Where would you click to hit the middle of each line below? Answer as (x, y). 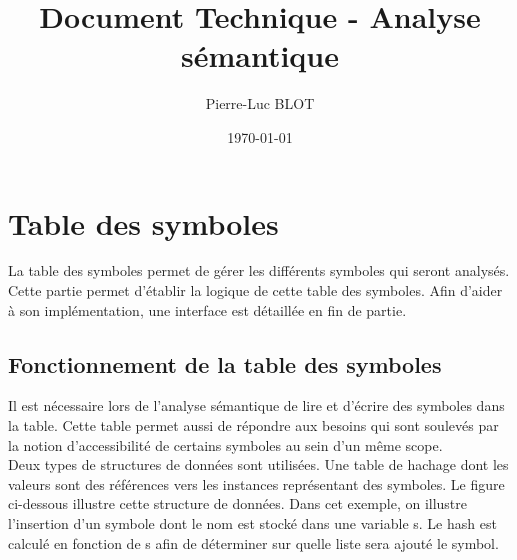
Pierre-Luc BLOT (260, 103)
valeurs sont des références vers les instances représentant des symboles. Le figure (256, 483)
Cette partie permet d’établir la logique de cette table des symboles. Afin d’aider (255, 290)
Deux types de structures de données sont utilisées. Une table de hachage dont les (258, 464)
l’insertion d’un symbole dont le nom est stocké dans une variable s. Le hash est (252, 522)
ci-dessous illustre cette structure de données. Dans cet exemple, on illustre (238, 503)
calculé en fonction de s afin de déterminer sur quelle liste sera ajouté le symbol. (253, 542)
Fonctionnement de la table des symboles (225, 363)
